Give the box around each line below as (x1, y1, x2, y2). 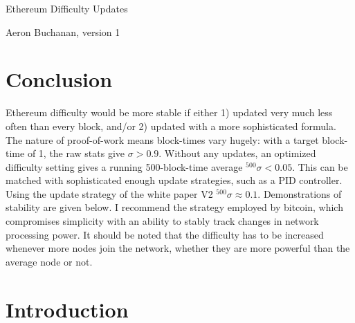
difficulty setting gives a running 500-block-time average (6, 159, 243, 174)
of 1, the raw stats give (27, 146, 125, 160)
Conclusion (6, 65, 113, 93)
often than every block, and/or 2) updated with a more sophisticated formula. (6, 118, 336, 133)
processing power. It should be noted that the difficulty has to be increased (6, 227, 324, 241)
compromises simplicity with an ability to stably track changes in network (6, 214, 319, 228)
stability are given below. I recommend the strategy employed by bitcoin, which (6, 200, 343, 214)
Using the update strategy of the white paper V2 (6, 186, 213, 201)
